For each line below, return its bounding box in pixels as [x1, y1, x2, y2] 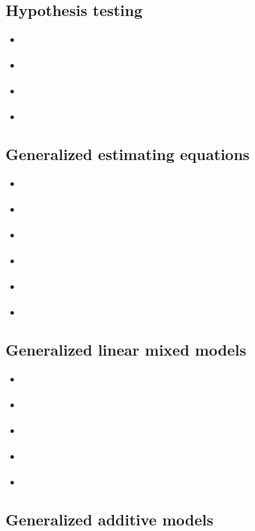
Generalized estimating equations [6, 143, 250, 165]
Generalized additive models [6, 508, 214, 530]
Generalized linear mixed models [6, 339, 247, 360]
